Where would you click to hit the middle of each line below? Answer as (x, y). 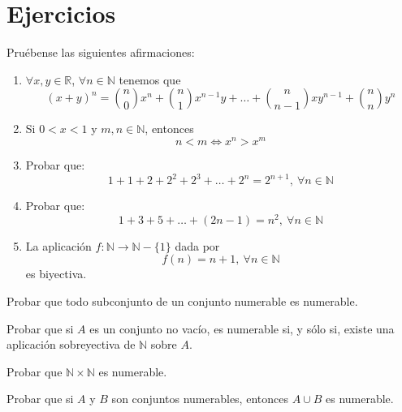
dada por (197, 245)
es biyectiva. (56, 274)
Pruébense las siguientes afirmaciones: (101, 52)
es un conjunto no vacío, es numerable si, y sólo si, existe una (242, 328)
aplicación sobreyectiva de (71, 344)
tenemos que (150, 79)
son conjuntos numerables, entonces (200, 399)
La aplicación (58, 245)
